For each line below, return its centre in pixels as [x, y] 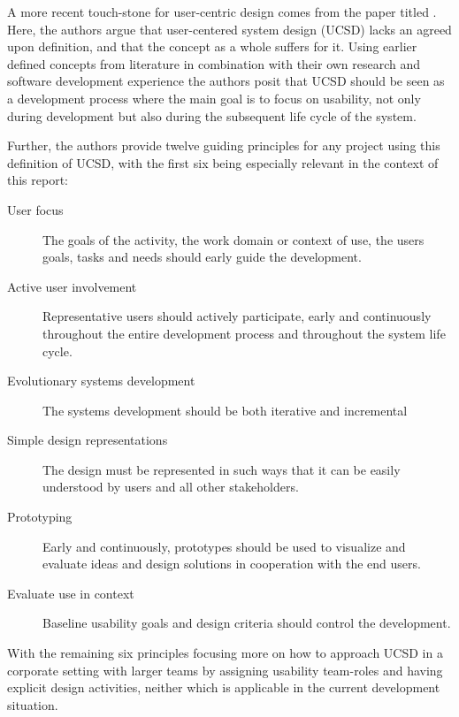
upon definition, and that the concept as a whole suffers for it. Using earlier [212, 46]
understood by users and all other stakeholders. [171, 487]
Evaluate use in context [71, 593]
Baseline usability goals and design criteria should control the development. [247, 623]
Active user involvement [72, 286]
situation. [33, 704]
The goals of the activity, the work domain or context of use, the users [233, 239]
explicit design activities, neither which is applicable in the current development [224, 687]
